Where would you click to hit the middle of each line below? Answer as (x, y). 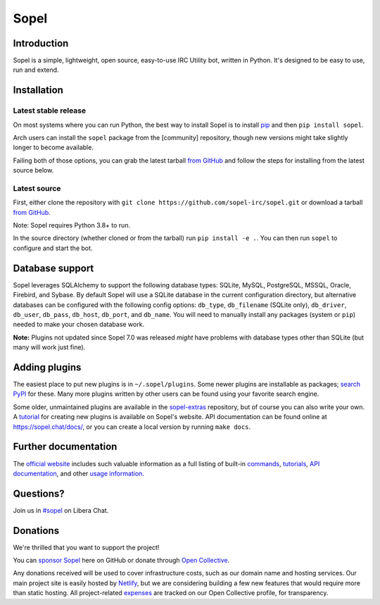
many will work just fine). (49, 347)
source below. (33, 170)
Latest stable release (50, 111)
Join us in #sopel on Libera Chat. (61, 510)
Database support (53, 268)
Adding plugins (47, 367)
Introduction (41, 43)
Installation (38, 91)
